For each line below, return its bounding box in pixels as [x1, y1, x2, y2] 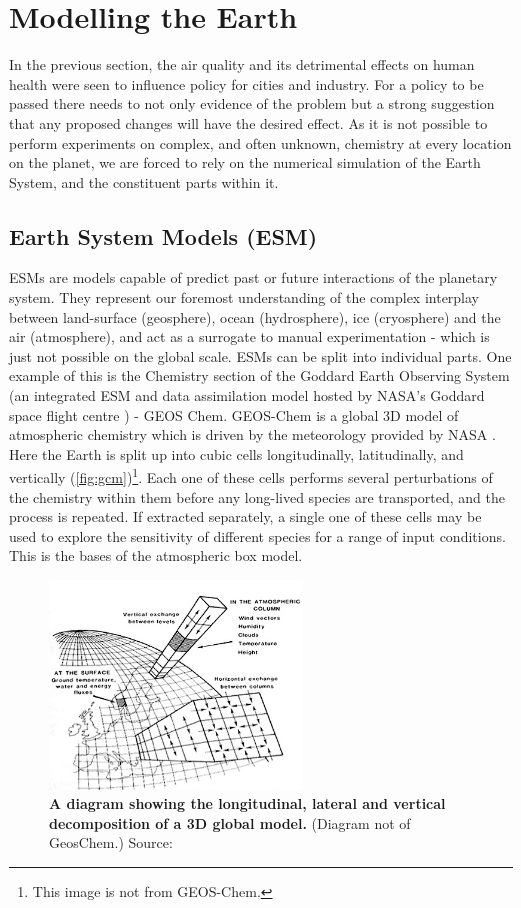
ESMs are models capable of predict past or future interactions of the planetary [9, 267, 498, 288]
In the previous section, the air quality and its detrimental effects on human [9, 54, 475, 75]
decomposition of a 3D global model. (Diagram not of [49, 812, 411, 833]
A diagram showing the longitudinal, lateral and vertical [49, 793, 446, 814]
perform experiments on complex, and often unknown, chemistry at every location [9, 132, 512, 153]
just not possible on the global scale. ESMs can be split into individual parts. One [9, 345, 512, 366]
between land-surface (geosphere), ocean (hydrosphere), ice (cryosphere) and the [9, 306, 501, 327]
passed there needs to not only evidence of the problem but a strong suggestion [9, 93, 495, 114]
